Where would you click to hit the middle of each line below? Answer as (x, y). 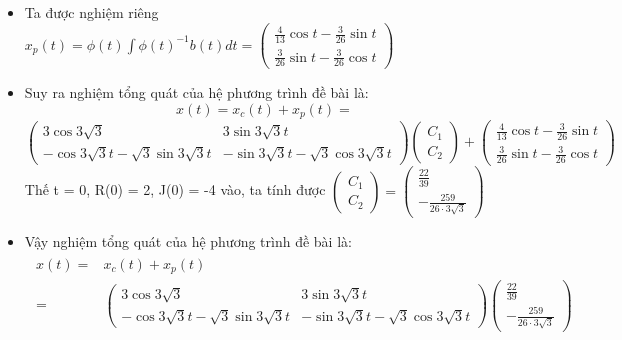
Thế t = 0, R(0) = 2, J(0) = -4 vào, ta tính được (175, 189)
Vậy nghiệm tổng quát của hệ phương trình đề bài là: (188, 240)
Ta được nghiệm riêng (91, 12)
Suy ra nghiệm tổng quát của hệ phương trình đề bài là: (196, 92)
